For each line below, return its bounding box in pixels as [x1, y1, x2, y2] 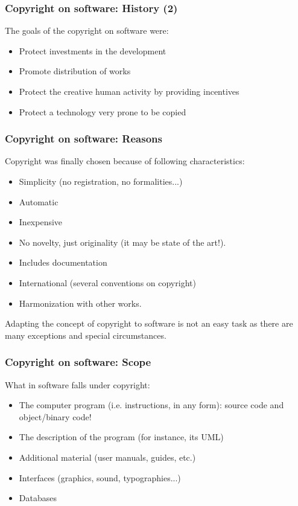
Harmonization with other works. [19, 296, 142, 309]
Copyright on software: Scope [5, 354, 151, 370]
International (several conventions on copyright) [19, 276, 196, 289]
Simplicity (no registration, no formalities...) [19, 175, 183, 187]
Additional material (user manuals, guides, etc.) [19, 450, 196, 463]
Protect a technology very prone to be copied [19, 105, 186, 118]
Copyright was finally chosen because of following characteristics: [5, 155, 245, 167]
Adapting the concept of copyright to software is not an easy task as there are [5, 317, 293, 330]
